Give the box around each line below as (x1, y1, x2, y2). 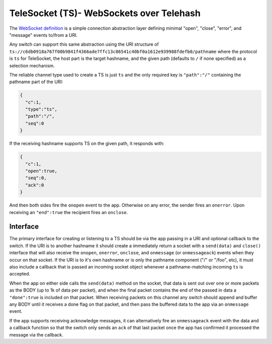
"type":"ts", (25, 106, 57, 112)
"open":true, (25, 168, 57, 174)
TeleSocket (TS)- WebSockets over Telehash (9, 8, 201, 19)
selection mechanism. (9, 62, 55, 68)
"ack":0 (25, 182, 44, 188)
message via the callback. (9, 331, 63, 337)
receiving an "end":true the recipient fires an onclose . (9, 209, 128, 215)
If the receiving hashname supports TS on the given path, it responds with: (9, 141, 165, 147)
